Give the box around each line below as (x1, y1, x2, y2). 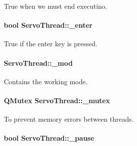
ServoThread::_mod (4, 57, 73, 68)
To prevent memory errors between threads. (4, 114, 134, 124)
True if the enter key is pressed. (4, 38, 98, 49)
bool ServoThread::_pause (4, 133, 94, 143)
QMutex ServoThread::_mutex (4, 95, 110, 105)
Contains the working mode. (4, 76, 88, 86)
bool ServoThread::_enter (4, 20, 93, 30)
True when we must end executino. (4, 1, 107, 11)
